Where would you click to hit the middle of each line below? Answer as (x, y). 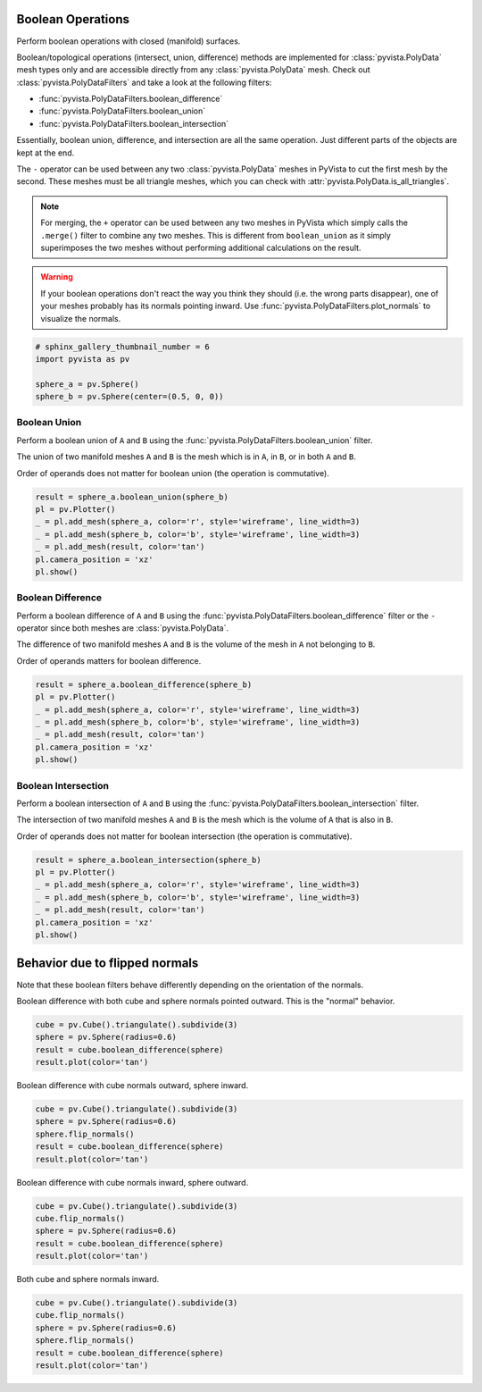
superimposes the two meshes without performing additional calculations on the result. (201, 247)
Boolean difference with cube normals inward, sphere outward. (133, 1182)
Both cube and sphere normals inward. (88, 1279)
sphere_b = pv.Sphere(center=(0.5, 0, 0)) (129, 397)
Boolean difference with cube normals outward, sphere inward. (133, 1086)
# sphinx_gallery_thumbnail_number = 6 (122, 347)
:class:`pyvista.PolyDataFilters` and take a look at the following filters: (144, 82)
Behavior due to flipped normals (108, 964)
